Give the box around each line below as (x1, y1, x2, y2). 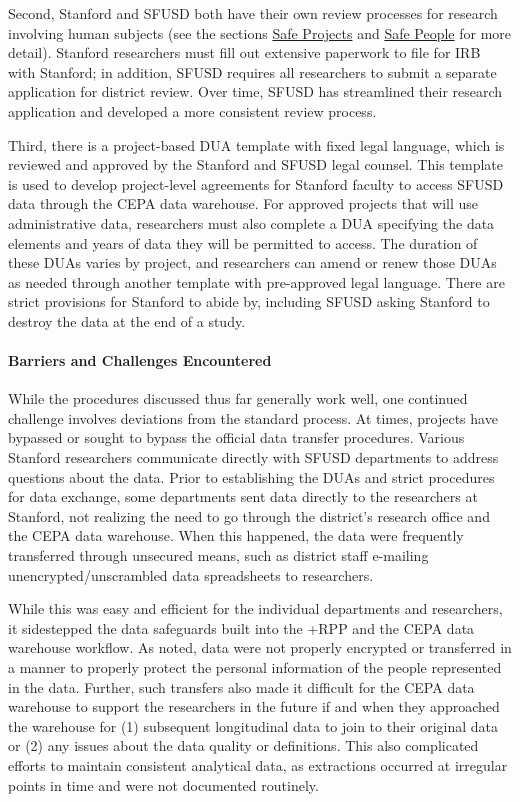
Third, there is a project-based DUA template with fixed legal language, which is (8, 134, 505, 155)
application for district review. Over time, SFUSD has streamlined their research (8, 81, 503, 102)
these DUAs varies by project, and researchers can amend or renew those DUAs (8, 252, 497, 273)
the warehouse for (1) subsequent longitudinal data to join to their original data (8, 715, 499, 736)
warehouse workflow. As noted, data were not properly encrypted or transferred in (8, 637, 512, 658)
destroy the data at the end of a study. (8, 310, 246, 331)
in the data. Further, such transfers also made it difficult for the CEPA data (8, 676, 475, 697)
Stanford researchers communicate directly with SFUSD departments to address (8, 447, 499, 468)
